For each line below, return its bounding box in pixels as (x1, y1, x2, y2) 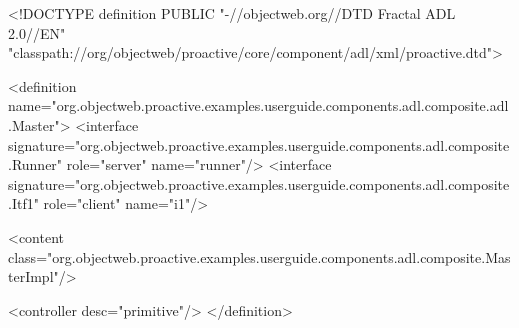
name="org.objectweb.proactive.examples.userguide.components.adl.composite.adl (8, 95, 509, 116)
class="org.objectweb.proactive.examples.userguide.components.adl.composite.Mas (8, 246, 511, 267)
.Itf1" (8, 193, 39, 214)
